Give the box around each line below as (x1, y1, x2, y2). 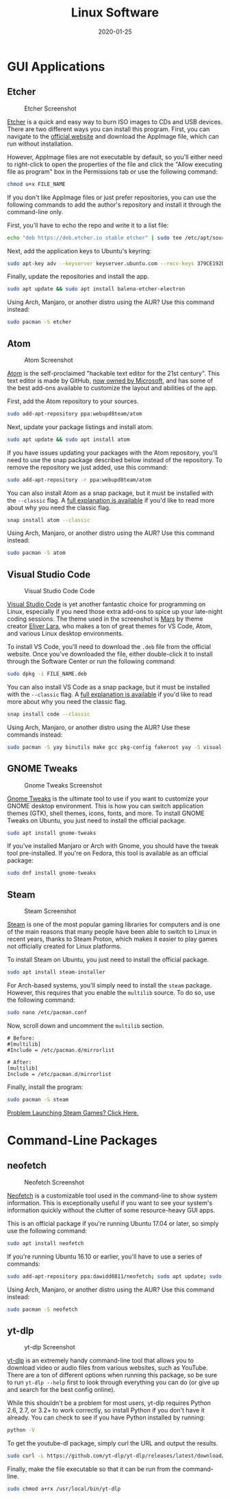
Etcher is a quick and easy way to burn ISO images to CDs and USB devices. (7, 117, 222, 126)
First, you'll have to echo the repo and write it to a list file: (7, 221, 169, 229)
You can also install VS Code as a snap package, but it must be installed (7, 683, 210, 691)
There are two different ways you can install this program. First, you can (7, 125, 210, 133)
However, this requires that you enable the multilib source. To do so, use (7, 989, 216, 996)
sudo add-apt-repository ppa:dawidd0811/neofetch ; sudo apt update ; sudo (7, 1272, 222, 1280)
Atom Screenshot (24, 356, 73, 364)
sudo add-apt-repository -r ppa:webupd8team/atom (7, 476, 152, 483)
